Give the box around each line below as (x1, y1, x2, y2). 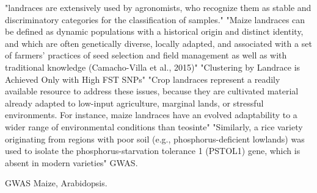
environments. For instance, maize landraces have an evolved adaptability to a (5, 108, 297, 121)
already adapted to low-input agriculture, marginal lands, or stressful (5, 96, 264, 109)
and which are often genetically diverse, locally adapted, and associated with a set (5, 37, 312, 49)
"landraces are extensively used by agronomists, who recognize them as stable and (5, 1, 312, 13)
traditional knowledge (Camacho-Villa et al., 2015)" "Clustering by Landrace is (5, 60, 301, 73)
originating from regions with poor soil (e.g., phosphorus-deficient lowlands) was (5, 132, 305, 145)
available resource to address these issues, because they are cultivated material (5, 85, 299, 97)
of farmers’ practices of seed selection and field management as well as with (5, 49, 287, 61)
